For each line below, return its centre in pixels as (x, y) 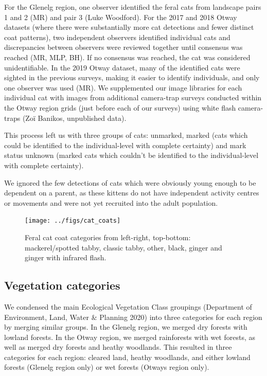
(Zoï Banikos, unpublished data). (74, 118)
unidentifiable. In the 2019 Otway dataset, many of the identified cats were (122, 67)
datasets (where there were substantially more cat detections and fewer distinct (129, 27)
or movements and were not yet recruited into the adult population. (111, 202)
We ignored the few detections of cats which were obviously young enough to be (130, 182)
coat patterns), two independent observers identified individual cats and (117, 37)
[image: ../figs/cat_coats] (73, 221)
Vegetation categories (62, 285)
